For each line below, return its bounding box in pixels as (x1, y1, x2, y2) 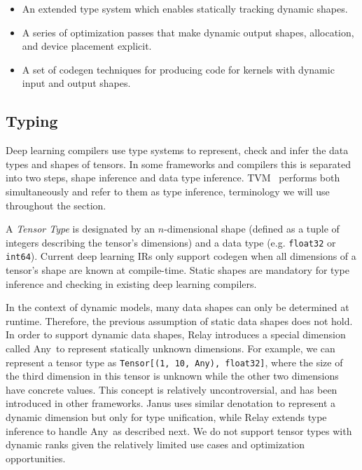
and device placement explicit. (22, 39, 152, 53)
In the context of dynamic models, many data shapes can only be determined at (6, 300, 349, 315)
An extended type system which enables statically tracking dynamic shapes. (22, 1, 348, 15)
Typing (6, 110, 58, 132)
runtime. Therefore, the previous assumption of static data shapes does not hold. (6, 313, 353, 328)
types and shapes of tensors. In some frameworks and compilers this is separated (6, 156, 351, 171)
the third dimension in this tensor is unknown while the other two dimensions (6, 368, 339, 383)
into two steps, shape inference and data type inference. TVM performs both (6, 170, 340, 185)
